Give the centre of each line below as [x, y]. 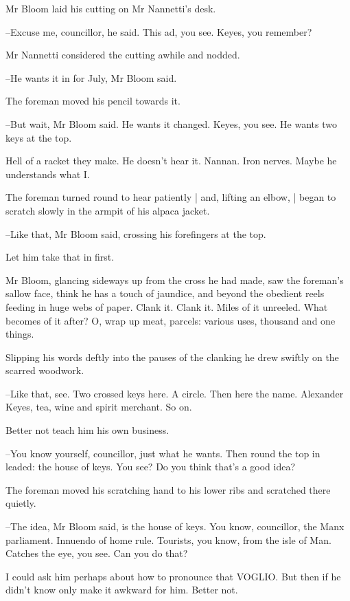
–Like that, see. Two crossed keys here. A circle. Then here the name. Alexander [175, 393]
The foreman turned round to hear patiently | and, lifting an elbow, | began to [171, 197]
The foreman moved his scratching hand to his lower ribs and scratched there [168, 489]
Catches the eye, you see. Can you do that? [97, 553]
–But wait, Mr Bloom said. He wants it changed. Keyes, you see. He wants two [171, 123]
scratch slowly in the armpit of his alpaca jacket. [108, 210]
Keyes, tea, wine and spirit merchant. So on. [99, 407]
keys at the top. [39, 137]
